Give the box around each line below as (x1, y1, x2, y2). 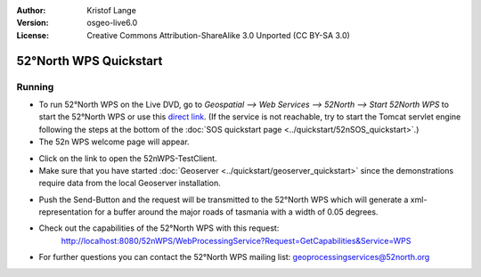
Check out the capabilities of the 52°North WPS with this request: (38, 223, 280, 233)
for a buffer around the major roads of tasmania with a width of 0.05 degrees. (94, 207, 379, 217)
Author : (16, 5, 46, 15)
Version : (16, 18, 49, 29)
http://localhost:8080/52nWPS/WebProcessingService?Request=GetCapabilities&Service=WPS (61, 235, 412, 246)
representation (38, 207, 93, 217)
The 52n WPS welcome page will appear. (38, 136, 191, 147)
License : (16, 29, 49, 40)
